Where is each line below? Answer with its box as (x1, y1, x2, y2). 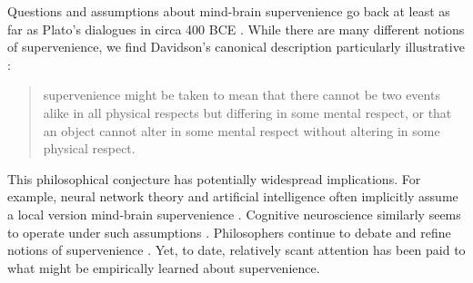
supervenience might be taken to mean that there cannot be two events (43, 85, 440, 104)
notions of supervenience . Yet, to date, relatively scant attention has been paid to (7, 240, 466, 259)
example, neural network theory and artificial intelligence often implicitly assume (7, 187, 458, 206)
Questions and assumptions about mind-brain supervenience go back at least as (7, 2, 450, 20)
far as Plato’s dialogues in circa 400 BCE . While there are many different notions (7, 19, 465, 38)
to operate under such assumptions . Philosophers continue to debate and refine (7, 222, 451, 241)
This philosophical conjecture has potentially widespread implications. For (7, 169, 421, 188)
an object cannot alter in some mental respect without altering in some (43, 121, 440, 140)
